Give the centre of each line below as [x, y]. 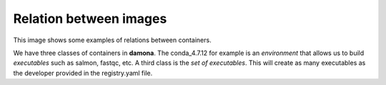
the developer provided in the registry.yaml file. [83, 73]
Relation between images [90, 19]
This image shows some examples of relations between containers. [112, 40]
